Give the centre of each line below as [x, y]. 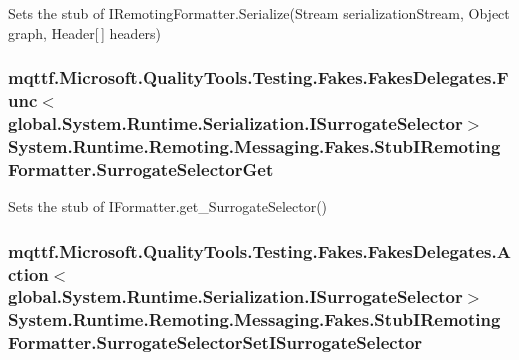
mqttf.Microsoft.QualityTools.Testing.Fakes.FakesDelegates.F [258, 77]
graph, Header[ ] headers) [85, 32]
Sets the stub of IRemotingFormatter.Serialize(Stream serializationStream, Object [259, 13]
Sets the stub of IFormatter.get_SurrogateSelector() [168, 206]
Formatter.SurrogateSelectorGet [141, 168]
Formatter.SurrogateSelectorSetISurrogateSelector [215, 342]
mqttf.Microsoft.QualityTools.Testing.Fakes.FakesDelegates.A [259, 250]
